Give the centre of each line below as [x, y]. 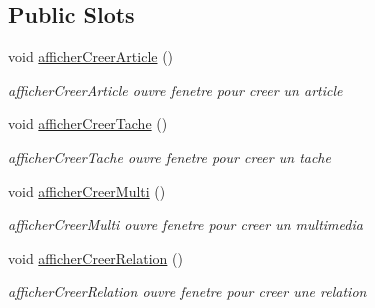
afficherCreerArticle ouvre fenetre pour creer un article [175, 89]
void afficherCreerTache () [88, 123]
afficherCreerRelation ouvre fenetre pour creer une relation [187, 291]
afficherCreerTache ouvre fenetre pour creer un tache [169, 156]
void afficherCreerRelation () [95, 257]
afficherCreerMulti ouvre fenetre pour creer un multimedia [185, 224]
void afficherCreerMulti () [87, 190]
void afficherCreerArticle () [91, 56]
